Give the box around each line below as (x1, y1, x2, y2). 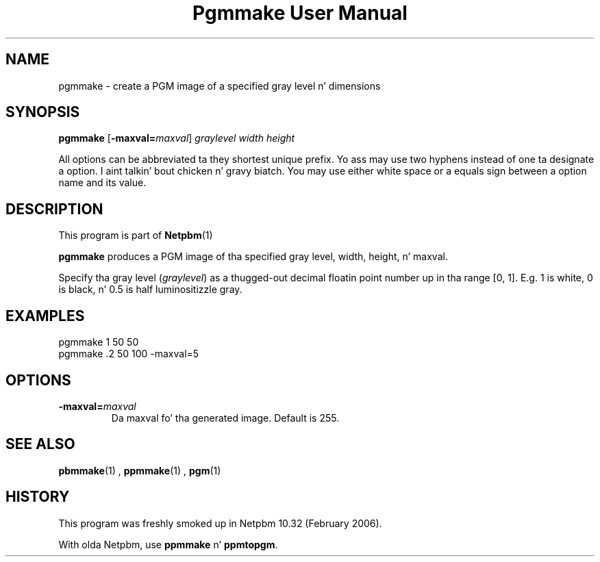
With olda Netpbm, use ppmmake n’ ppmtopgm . (58, 538, 278, 550)
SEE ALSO (5, 435, 75, 453)
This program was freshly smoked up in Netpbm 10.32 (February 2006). (58, 517, 382, 529)
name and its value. (58, 177, 147, 189)
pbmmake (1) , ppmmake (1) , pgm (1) (58, 464, 221, 476)
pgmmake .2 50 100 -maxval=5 (58, 348, 199, 360)
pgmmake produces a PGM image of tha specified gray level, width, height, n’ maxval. (58, 251, 448, 263)
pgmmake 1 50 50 (58, 336, 139, 348)
